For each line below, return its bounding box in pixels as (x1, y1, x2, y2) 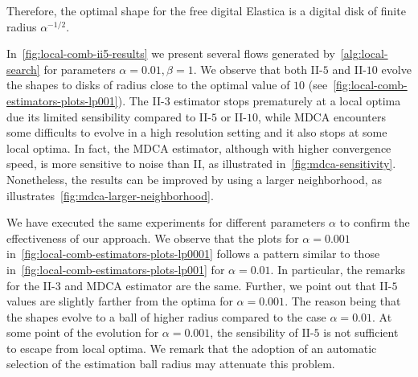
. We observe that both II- (193, 60, 323, 77)
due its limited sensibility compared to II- (6, 108, 211, 125)
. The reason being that (285, 293, 401, 309)
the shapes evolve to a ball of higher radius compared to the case (6, 308, 326, 325)
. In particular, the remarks (270, 260, 406, 277)
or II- (220, 108, 247, 125)
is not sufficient (323, 324, 399, 341)
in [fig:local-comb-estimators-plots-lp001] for (6, 260, 225, 277)
